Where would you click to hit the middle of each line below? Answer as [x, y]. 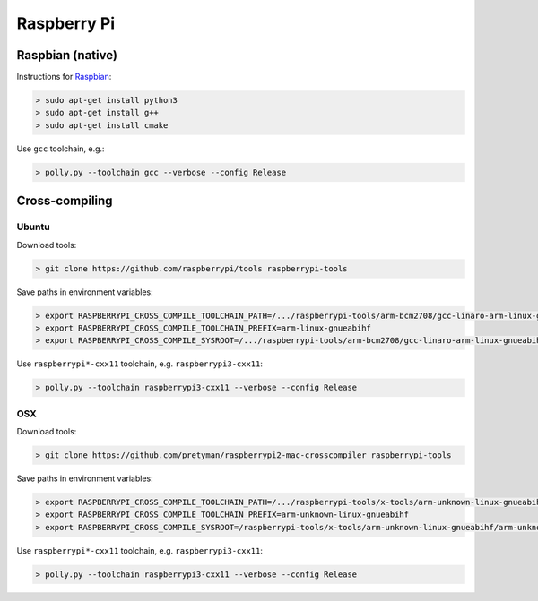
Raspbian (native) [67, 55]
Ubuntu [33, 227]
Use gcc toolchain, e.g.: [61, 149]
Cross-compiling [65, 201]
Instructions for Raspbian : [64, 77]
